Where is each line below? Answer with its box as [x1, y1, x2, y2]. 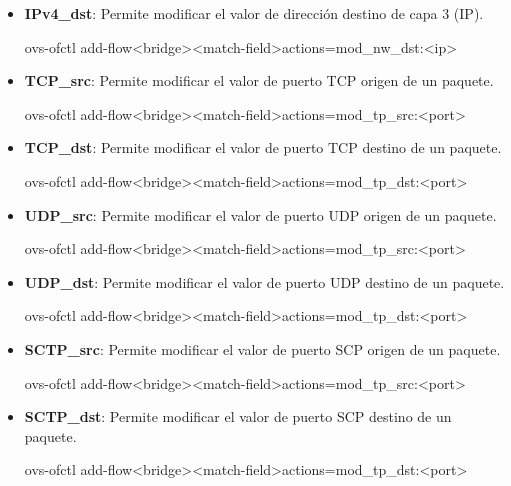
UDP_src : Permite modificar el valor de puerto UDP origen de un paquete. [24, 204, 497, 225]
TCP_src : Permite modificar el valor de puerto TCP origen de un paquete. [24, 70, 494, 91]
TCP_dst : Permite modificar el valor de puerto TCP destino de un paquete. [24, 137, 502, 158]
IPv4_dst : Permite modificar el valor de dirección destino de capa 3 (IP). [24, 3, 484, 23]
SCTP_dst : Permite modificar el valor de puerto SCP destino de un [24, 406, 452, 427]
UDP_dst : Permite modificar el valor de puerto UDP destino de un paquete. [24, 271, 505, 292]
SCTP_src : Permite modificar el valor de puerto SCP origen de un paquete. [24, 338, 501, 359]
